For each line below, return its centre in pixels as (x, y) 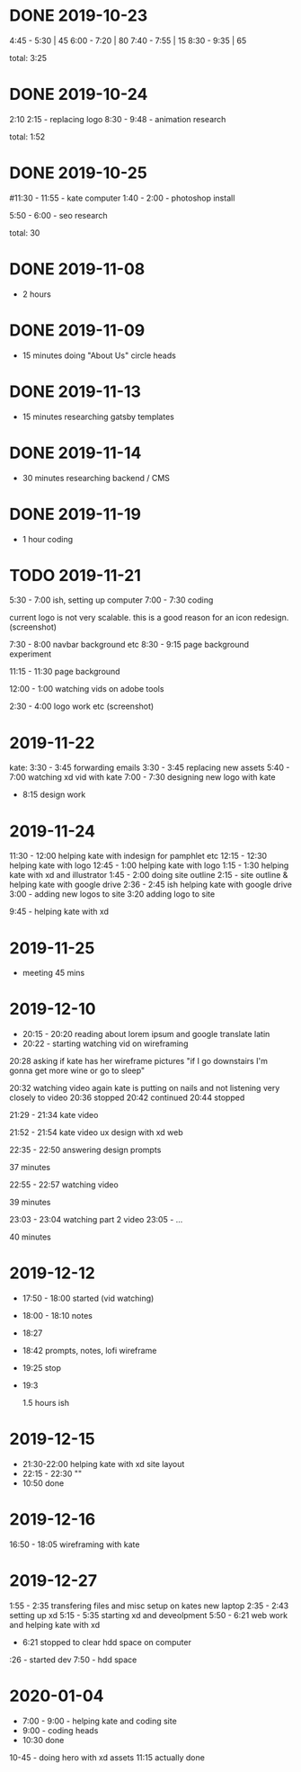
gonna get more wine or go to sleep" (77, 1070)
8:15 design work (54, 795)
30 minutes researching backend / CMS (96, 478)
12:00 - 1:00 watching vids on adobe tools (87, 689)
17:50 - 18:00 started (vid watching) (88, 1298)
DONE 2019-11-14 (75, 453)
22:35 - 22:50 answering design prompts (85, 1150)
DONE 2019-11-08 (77, 269)
